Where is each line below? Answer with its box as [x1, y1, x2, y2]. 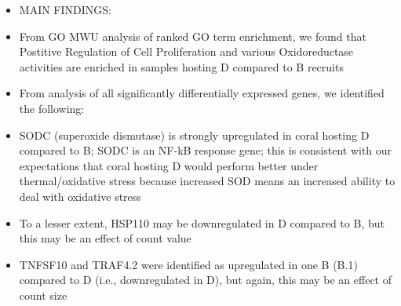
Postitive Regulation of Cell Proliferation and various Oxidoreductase [19, 43, 354, 60]
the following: [19, 100, 85, 116]
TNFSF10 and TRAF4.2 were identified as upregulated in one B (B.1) [19, 256, 358, 272]
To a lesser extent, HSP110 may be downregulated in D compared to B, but [19, 214, 385, 231]
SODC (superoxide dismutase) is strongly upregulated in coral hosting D [19, 126, 370, 143]
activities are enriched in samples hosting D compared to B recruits [19, 58, 344, 75]
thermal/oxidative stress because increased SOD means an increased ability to [19, 173, 396, 189]
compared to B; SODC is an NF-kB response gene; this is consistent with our [19, 142, 392, 158]
